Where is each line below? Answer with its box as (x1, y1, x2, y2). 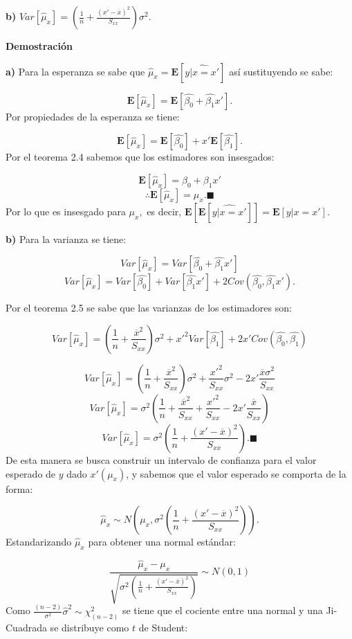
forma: (6, 481, 33, 496)
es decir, (147, 204, 182, 218)
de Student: (138, 620, 188, 634)
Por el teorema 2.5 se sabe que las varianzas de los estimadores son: (6, 300, 292, 315)
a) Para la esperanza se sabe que (6, 64, 145, 78)
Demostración (6, 39, 73, 53)
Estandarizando (6, 534, 72, 549)
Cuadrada (6, 620, 47, 634)
